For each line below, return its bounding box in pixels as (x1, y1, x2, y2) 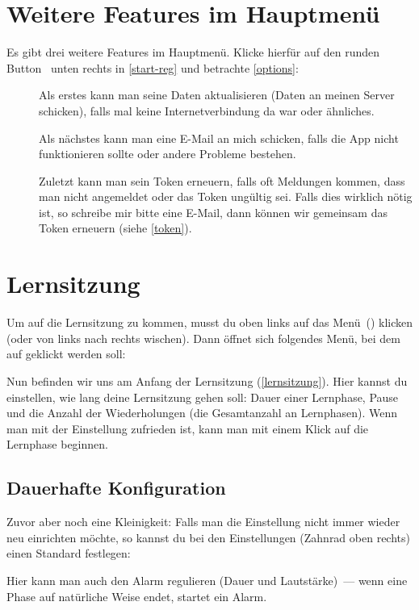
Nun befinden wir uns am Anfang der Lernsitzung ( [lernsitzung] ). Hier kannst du (6, 372, 408, 389)
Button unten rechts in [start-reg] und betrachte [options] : (6, 59, 299, 76)
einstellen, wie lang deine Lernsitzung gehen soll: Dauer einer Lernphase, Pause (6, 388, 399, 405)
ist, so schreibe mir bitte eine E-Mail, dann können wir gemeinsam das (39, 203, 388, 220)
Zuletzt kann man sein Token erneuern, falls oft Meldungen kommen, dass (39, 172, 405, 189)
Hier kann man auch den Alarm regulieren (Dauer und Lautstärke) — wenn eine (6, 571, 408, 588)
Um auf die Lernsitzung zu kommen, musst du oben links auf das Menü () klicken (6, 314, 413, 331)
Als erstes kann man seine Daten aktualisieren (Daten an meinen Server (39, 86, 395, 103)
